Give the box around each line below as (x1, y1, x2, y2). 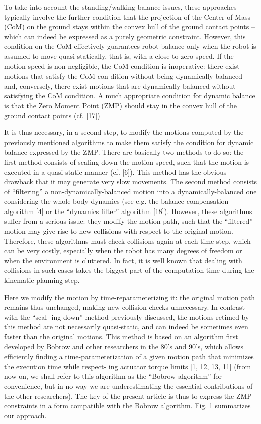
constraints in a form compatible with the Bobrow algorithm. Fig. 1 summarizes (4, 400, 251, 411)
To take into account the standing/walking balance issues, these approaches (4, 2, 237, 12)
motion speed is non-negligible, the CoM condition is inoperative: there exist (4, 60, 240, 71)
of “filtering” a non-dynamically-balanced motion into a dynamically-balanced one (4, 186, 257, 196)
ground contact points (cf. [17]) (4, 110, 100, 120)
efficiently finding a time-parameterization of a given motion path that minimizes (4, 351, 254, 362)
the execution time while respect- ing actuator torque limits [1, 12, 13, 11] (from (4, 361, 251, 371)
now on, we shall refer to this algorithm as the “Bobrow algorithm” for (4, 371, 222, 381)
